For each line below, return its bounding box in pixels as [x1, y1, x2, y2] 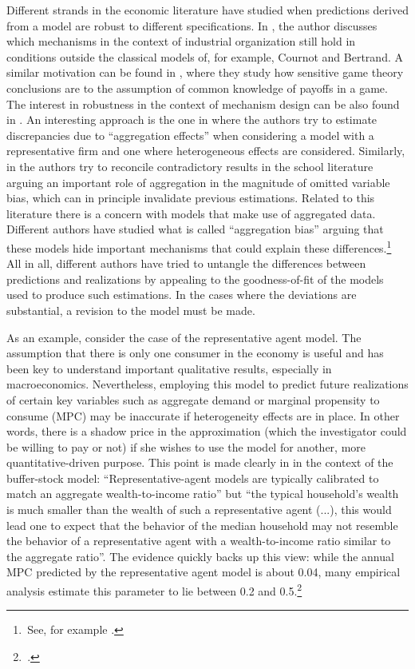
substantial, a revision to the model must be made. [6, 301, 255, 318]
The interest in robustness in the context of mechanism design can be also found [6, 95, 400, 112]
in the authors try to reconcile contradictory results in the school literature [6, 157, 373, 174]
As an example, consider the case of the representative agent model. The [6, 329, 362, 345]
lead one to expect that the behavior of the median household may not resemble [6, 516, 398, 533]
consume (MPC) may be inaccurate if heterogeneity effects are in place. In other [6, 407, 400, 424]
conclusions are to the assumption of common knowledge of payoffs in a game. [6, 79, 388, 96]
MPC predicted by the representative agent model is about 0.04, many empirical [6, 563, 401, 580]
